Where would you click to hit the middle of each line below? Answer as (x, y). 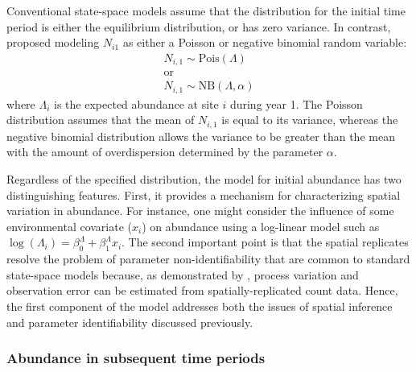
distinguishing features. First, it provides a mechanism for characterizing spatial (204, 194)
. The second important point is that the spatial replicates (265, 242)
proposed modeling (53, 42)
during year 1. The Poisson (296, 103)
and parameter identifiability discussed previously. (130, 322)
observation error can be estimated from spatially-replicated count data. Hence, (202, 290)
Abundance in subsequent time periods (136, 358)
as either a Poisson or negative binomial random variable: (265, 42)
